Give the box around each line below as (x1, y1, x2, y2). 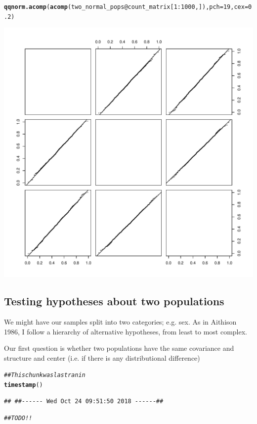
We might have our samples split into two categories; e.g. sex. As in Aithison (4, 317, 237, 327)
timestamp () (4, 381, 43, 389)
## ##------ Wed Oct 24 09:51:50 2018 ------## (4, 397, 164, 405)
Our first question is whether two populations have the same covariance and (4, 343, 234, 353)
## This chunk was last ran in (4, 372, 86, 379)
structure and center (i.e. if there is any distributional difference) (4, 352, 200, 363)
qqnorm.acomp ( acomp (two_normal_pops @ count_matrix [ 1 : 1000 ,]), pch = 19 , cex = (4, 3, 249, 10)
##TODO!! (4, 415, 33, 422)
